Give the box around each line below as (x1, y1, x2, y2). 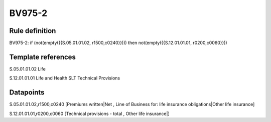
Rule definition (9, 26, 56, 35)
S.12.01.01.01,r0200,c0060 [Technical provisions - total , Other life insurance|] (9, 110, 170, 116)
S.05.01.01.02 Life (9, 65, 46, 72)
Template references (9, 52, 76, 61)
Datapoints (9, 88, 45, 97)
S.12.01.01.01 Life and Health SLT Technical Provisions (9, 75, 120, 81)
